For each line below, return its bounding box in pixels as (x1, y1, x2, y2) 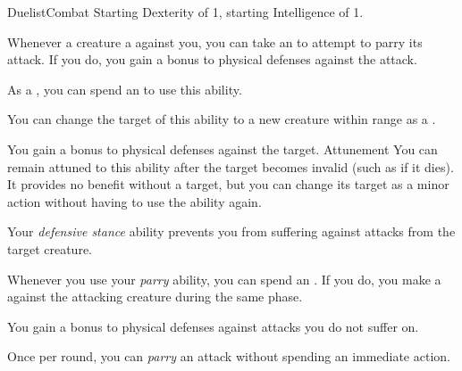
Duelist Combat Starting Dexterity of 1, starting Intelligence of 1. (7, 3, 364, 21)
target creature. (7, 239, 93, 258)
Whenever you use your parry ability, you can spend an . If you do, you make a (7, 269, 441, 288)
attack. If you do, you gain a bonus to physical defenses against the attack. (7, 50, 417, 69)
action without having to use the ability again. (7, 192, 262, 210)
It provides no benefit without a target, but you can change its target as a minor (7, 175, 449, 194)
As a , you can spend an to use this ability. (7, 79, 242, 98)
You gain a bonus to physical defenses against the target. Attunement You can (7, 139, 438, 158)
